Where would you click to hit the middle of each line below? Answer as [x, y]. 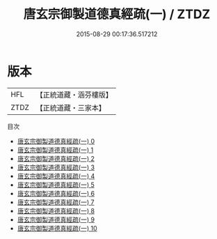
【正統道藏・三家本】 [71, 107]
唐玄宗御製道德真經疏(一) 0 [56, 141]
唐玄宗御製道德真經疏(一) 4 [56, 176]
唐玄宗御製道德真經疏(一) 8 [56, 210]
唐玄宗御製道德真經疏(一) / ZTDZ [117, 14]
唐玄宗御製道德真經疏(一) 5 [56, 185]
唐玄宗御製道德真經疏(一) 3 [56, 167]
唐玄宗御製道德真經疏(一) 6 [56, 193]
